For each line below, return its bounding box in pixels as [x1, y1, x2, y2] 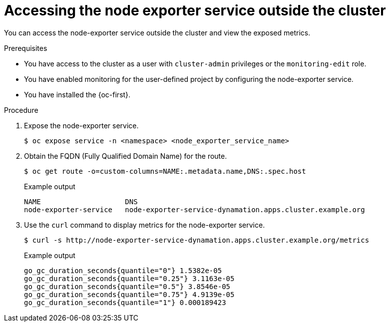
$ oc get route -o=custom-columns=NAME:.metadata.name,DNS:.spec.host [24, 167, 306, 175]
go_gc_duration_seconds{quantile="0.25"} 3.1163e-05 [24, 274, 235, 283]
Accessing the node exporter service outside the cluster [4, 2, 386, 19]
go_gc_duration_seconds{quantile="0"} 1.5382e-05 [24, 266, 222, 275]
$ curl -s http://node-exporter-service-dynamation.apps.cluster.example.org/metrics [24, 236, 370, 244]
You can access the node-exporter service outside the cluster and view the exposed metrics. [4, 28, 311, 37]
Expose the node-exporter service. [24, 121, 139, 130]
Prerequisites [4, 43, 47, 52]
